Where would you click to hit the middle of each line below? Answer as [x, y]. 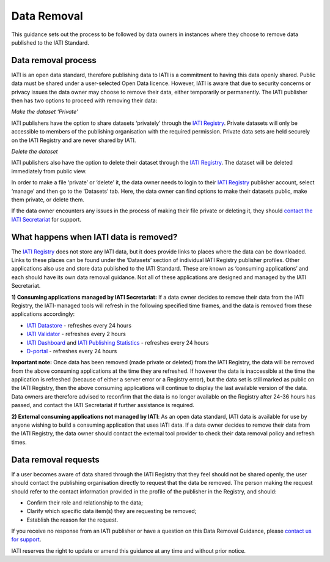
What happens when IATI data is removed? [94, 237]
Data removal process [54, 60]
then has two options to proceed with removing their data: [84, 100]
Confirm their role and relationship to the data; [85, 503]
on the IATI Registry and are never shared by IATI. [74, 140]
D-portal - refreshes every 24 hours [72, 351]
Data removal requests [56, 459]
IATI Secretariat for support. [46, 219]
